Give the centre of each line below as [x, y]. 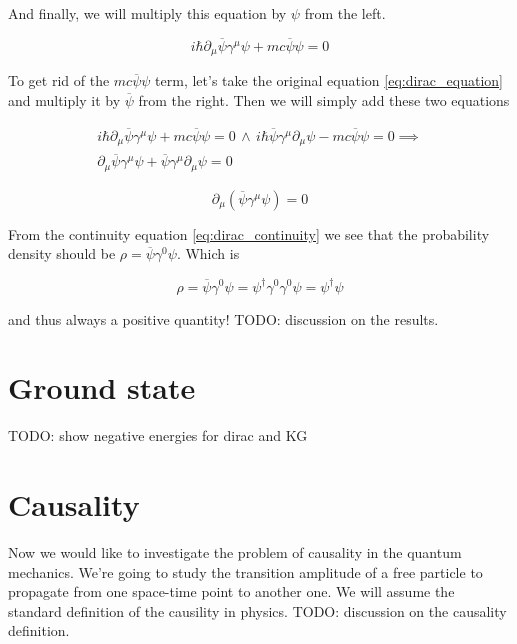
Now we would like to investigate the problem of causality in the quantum [235, 551]
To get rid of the [59, 80]
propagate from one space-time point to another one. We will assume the [231, 591]
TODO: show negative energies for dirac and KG [158, 435]
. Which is [208, 253]
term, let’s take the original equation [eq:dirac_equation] [329, 80]
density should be [62, 253]
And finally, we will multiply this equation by [147, 13]
